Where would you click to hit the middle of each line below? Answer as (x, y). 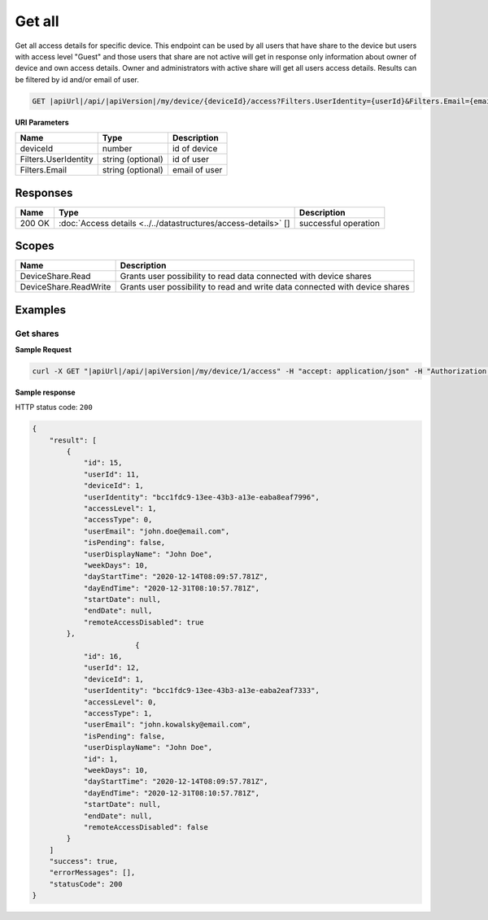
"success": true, (84, 861)
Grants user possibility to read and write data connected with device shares (265, 287)
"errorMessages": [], (92, 873)
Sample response (46, 392)
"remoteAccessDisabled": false (146, 827)
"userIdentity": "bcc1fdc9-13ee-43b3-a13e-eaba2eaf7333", (202, 691)
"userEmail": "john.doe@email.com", (157, 531)
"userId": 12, (111, 668)
